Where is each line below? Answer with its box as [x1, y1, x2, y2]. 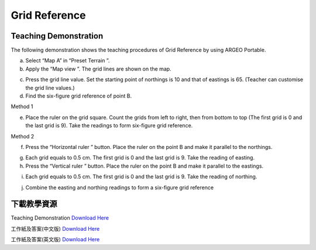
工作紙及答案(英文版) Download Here [11, 236, 100, 243]
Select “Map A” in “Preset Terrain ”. [25, 57, 110, 64]
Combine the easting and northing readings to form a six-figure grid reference [25, 184, 214, 191]
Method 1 [11, 103, 33, 110]
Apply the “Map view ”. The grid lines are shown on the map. [25, 65, 172, 72]
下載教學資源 [11, 199, 57, 209]
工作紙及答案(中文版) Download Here [11, 225, 100, 232]
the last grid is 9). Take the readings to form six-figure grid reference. [25, 122, 193, 129]
